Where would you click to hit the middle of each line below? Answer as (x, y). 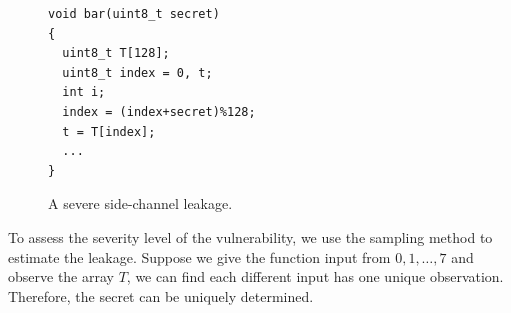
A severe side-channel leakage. (140, 203)
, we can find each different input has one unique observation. (315, 276)
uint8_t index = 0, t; (137, 72)
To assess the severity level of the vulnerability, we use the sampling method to (250, 236)
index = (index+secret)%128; (159, 111)
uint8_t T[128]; (116, 53)
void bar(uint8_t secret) (134, 14)
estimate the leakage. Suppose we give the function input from (199, 256)
